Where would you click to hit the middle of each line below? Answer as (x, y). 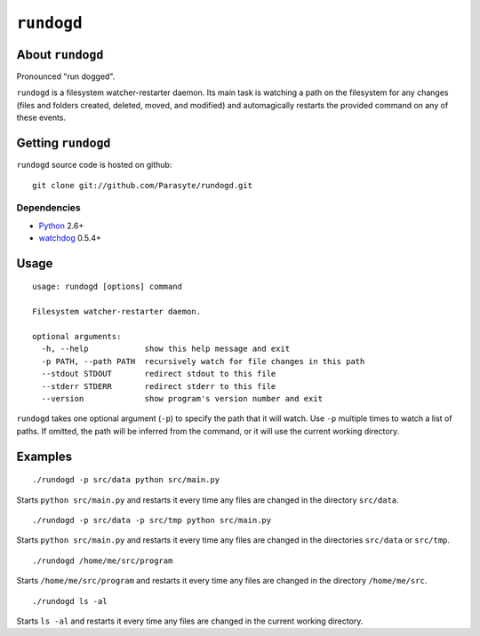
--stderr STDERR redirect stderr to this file (159, 386)
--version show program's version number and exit (182, 398)
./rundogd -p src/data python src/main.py (126, 480)
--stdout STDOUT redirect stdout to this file (159, 374)
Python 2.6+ (61, 226)
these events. (41, 118)
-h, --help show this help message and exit (166, 349)
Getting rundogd (64, 143)
